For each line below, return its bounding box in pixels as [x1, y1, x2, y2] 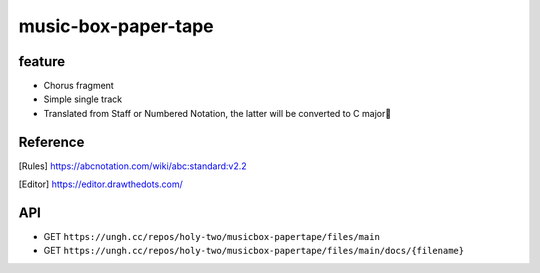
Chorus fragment [43, 80, 114, 92]
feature [18, 53, 66, 70]
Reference [18, 133, 85, 150]
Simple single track [43, 93, 123, 105]
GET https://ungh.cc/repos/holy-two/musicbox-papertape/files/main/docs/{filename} [43, 245, 465, 257]
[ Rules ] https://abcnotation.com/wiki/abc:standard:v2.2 [18, 160, 247, 172]
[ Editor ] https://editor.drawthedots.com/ [18, 178, 184, 190]
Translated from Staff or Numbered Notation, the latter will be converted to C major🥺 [43, 107, 392, 119]
